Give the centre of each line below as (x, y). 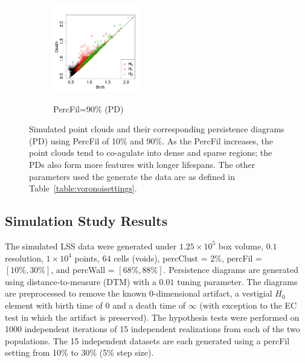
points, (87, 258)
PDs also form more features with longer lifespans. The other (142, 164)
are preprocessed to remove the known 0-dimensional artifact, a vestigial (139, 293)
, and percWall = (83, 270)
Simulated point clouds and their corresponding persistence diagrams (157, 129)
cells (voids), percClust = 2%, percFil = (188, 258)
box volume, (241, 246)
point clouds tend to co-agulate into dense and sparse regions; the (151, 153)
